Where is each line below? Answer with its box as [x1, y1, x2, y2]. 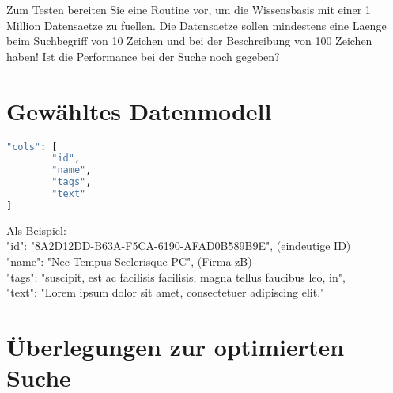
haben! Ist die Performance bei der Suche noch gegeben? [6, 47, 280, 64]
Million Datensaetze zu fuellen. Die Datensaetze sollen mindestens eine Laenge [6, 17, 387, 33]
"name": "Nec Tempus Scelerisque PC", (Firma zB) [6, 252, 252, 269]
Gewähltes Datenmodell [6, 94, 272, 127]
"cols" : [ [6, 141, 58, 153]
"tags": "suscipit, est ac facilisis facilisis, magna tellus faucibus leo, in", [6, 268, 346, 285]
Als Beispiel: [6, 221, 66, 238]
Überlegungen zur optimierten [6, 330, 345, 362]
